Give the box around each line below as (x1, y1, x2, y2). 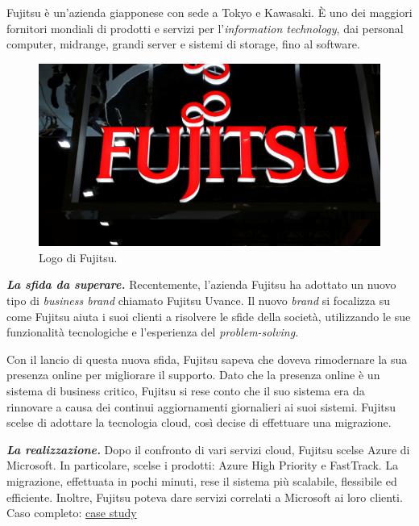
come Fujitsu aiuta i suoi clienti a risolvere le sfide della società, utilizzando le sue (6, 307, 411, 324)
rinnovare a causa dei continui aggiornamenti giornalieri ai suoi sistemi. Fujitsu (6, 398, 396, 415)
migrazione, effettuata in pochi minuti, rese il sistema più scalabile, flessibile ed (6, 472, 397, 489)
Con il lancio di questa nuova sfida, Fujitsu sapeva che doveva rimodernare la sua (6, 350, 408, 367)
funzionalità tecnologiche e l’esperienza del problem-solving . (6, 324, 299, 340)
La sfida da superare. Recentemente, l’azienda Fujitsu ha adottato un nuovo (6, 276, 396, 293)
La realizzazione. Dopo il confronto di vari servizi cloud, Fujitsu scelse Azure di (6, 440, 410, 457)
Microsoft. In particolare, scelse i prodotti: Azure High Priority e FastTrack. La (6, 457, 399, 474)
